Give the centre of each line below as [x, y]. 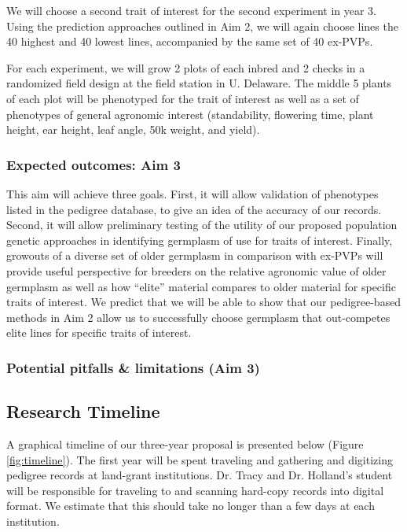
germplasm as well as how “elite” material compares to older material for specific [201, 286]
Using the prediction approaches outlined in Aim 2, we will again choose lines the [202, 26]
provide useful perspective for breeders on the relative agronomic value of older [196, 270]
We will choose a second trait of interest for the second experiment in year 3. [192, 10]
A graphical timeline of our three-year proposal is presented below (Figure [185, 443]
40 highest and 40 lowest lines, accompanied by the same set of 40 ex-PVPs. [190, 41]
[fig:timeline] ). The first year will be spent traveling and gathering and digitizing [200, 459]
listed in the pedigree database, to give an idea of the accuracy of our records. [194, 209]
